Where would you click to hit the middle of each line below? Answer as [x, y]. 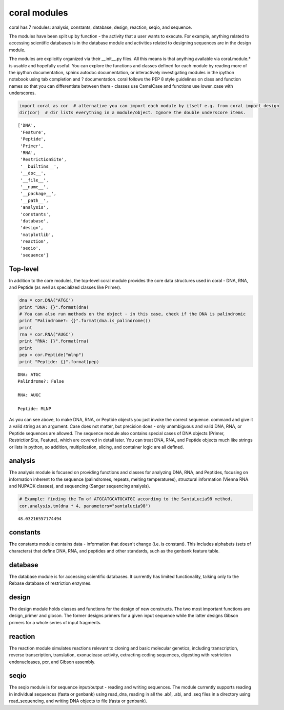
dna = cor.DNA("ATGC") [46, 300]
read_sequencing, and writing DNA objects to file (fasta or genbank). [78, 701]
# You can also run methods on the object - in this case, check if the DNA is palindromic [132, 314]
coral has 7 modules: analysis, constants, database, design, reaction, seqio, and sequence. [101, 27]
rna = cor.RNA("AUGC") [46, 335]
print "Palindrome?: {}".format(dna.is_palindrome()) [85, 321]
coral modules [39, 13]
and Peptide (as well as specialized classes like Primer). [65, 287]
